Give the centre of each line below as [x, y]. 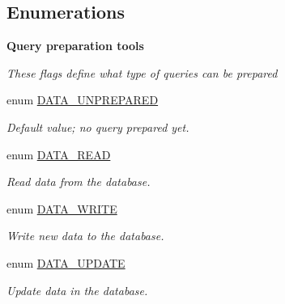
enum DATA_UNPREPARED [83, 100]
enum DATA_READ [59, 154]
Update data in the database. [77, 290]
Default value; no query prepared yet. [98, 127]
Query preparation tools [75, 46]
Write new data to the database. [85, 236]
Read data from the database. [79, 182]
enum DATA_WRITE [62, 208]
